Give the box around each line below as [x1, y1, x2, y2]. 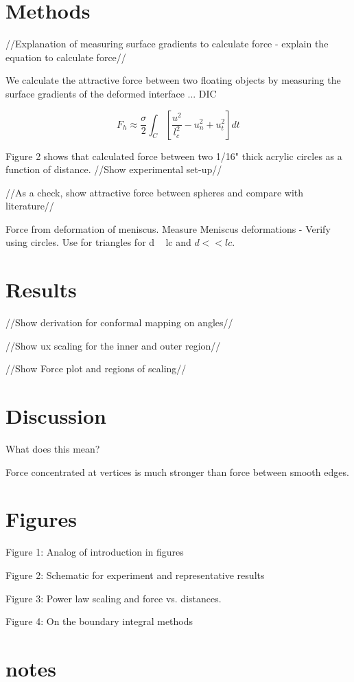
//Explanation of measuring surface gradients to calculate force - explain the [5, 36, 329, 51]
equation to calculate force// [5, 49, 126, 64]
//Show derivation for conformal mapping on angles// [5, 315, 233, 330]
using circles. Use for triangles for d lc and [5, 235, 191, 249]
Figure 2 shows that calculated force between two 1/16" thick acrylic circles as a [5, 148, 342, 163]
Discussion [5, 402, 106, 430]
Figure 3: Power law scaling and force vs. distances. [5, 591, 222, 605]
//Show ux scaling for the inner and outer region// [5, 338, 221, 352]
